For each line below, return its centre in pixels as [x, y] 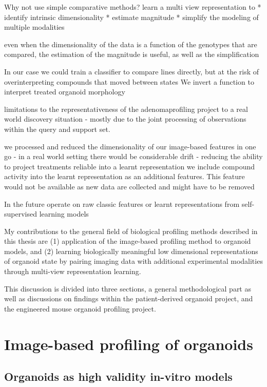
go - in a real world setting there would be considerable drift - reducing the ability [133, 156]
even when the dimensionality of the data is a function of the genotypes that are [131, 44]
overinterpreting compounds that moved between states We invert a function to [129, 81]
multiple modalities [34, 27]
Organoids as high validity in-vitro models [118, 376]
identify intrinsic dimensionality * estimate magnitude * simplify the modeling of [131, 17]
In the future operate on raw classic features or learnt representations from [122, 204]
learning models [64, 214]
